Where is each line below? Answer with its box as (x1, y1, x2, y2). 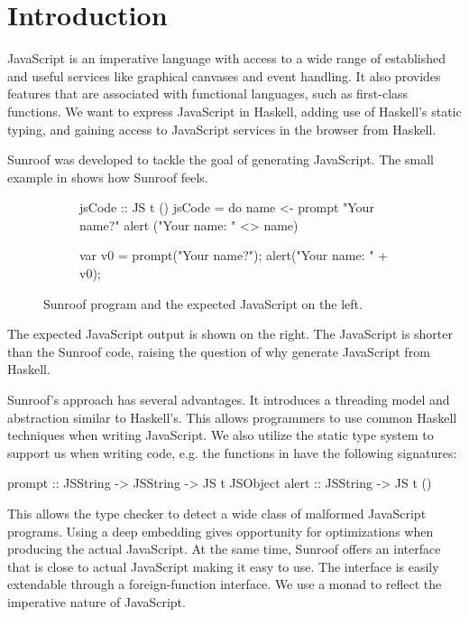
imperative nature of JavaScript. (7, 592, 186, 611)
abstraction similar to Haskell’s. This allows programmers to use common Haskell (7, 407, 457, 426)
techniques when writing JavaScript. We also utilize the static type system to (7, 425, 434, 444)
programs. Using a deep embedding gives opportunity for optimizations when (7, 521, 434, 540)
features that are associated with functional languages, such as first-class (7, 84, 409, 103)
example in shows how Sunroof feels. (7, 167, 208, 186)
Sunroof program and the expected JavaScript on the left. (43, 294, 363, 313)
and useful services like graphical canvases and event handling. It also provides (7, 66, 441, 85)
